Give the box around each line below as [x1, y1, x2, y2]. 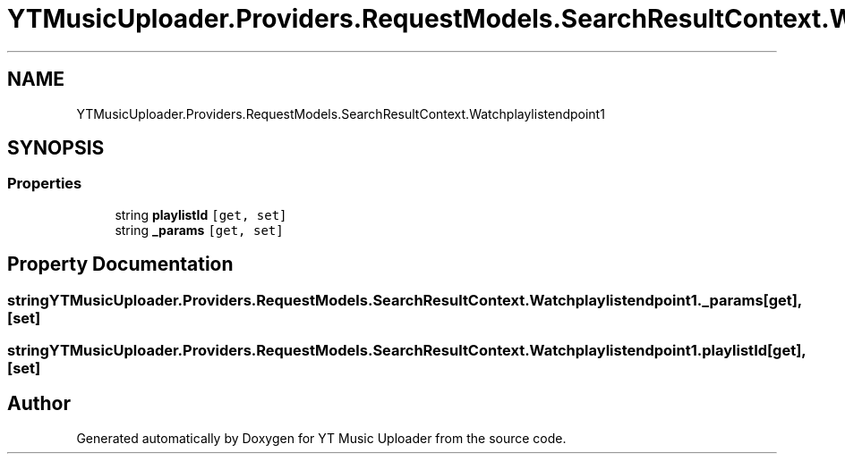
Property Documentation [7, 253, 234, 276]
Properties [7, 174, 82, 193]
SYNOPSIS [7, 137, 105, 160]
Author [7, 392, 71, 415]
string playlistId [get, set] [115, 206, 287, 222]
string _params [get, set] [115, 222, 284, 238]
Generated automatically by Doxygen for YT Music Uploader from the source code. [76, 430, 567, 446]
